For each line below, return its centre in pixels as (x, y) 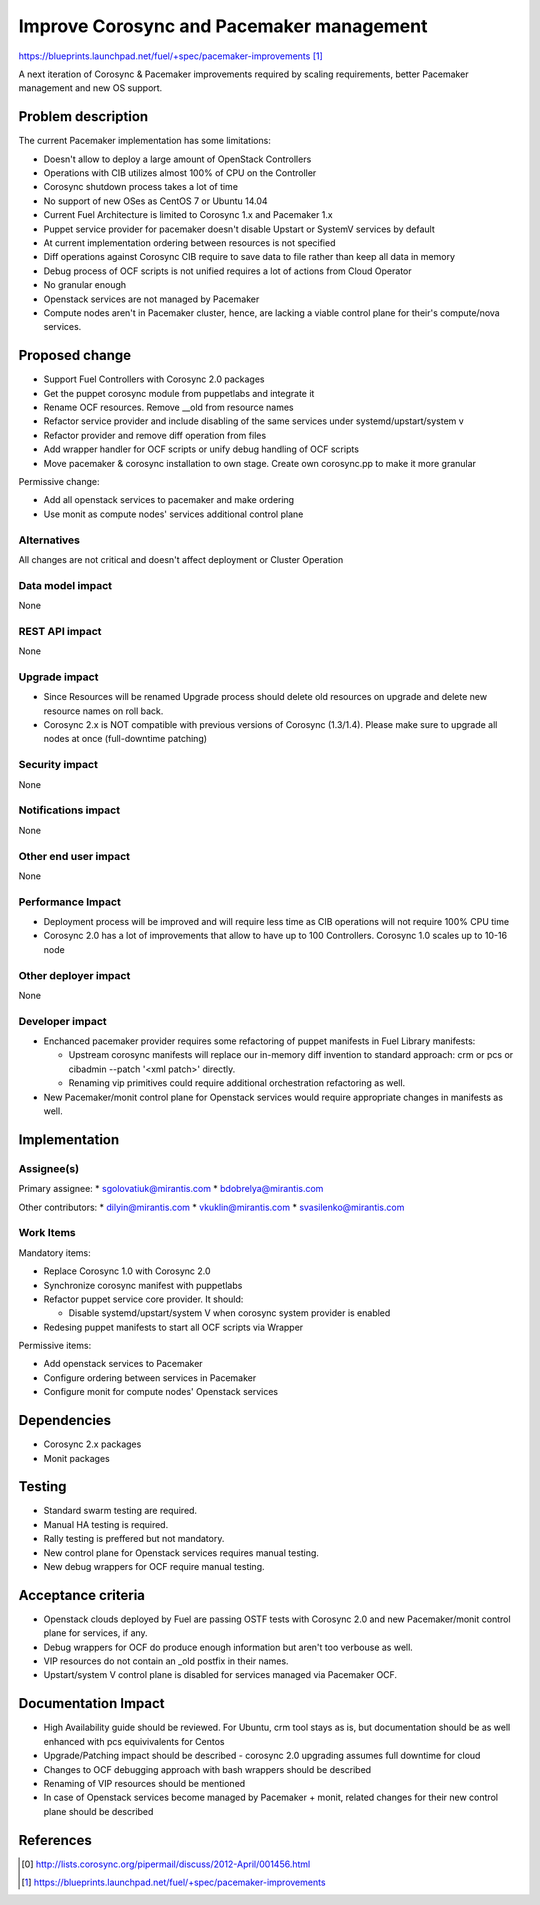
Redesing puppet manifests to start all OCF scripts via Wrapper (173, 1327)
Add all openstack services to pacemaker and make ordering (169, 500)
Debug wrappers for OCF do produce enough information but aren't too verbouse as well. (228, 1647)
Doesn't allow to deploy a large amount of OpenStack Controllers (177, 159)
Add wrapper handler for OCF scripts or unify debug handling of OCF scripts (201, 449)
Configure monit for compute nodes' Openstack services (161, 1392)
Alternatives (49, 540)
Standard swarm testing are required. (120, 1511)
